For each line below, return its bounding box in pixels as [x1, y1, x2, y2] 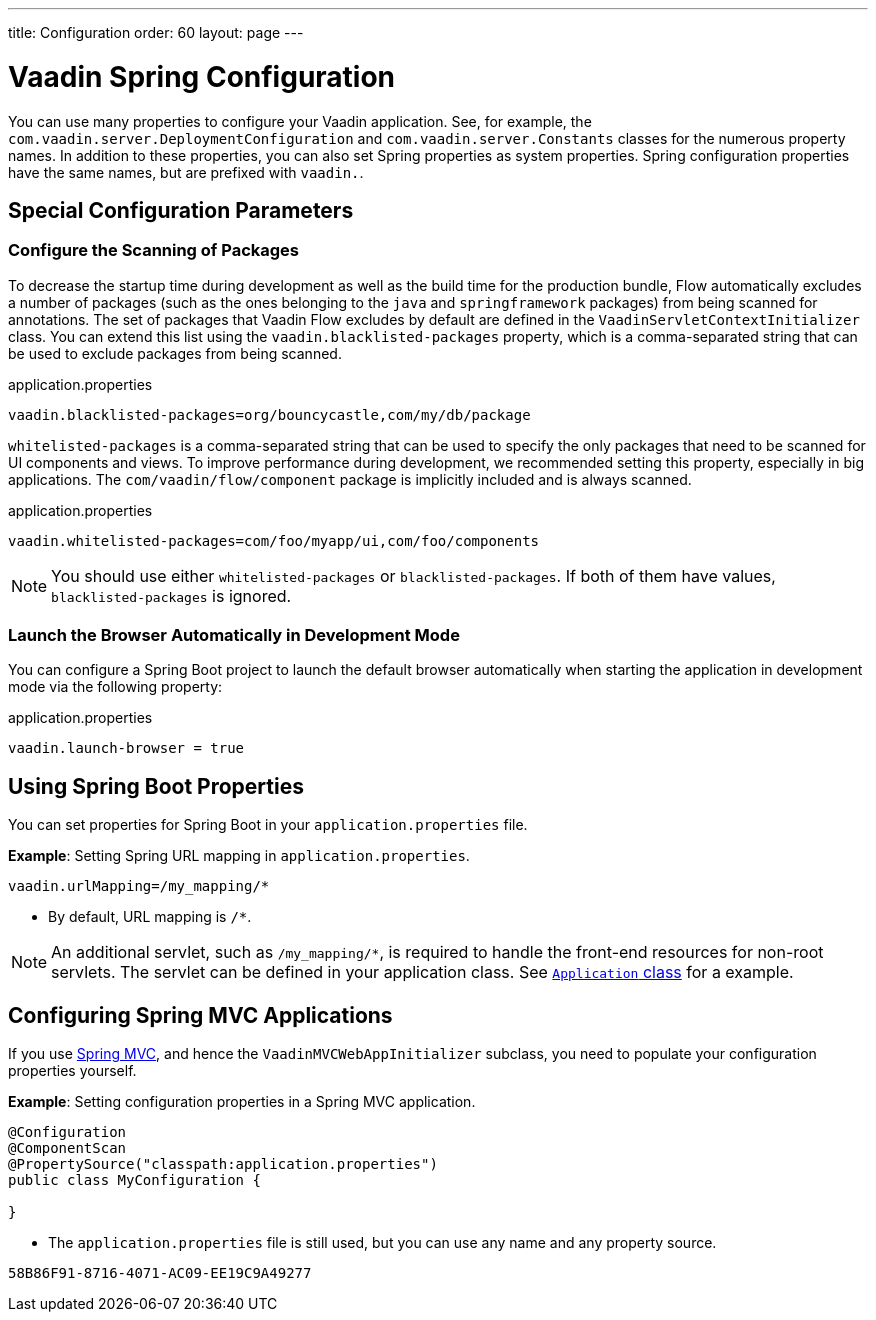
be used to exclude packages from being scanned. [8, 344, 342, 362]
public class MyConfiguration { [8, 1172, 261, 1189]
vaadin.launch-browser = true [8, 740, 245, 757]
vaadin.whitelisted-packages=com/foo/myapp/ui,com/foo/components [8, 532, 540, 549]
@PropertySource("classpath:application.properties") [8, 1156, 438, 1173]
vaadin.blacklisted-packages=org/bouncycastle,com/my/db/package [8, 406, 531, 423]
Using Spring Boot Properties [8, 773, 304, 799]
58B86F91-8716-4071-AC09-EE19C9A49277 [8, 1265, 312, 1282]
